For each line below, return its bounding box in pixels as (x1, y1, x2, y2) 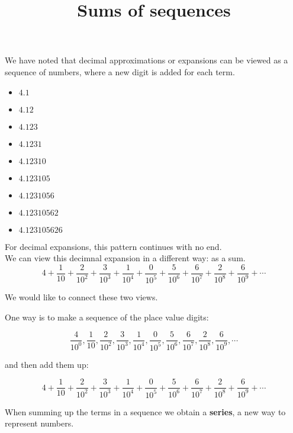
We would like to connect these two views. (5, 291, 158, 303)
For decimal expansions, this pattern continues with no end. (5, 240, 222, 252)
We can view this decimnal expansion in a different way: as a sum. (5, 252, 246, 264)
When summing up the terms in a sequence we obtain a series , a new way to (5, 405, 286, 418)
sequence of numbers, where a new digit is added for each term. (5, 65, 235, 78)
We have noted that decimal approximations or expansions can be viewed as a (5, 54, 288, 66)
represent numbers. (5, 417, 74, 429)
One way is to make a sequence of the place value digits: (5, 310, 209, 323)
